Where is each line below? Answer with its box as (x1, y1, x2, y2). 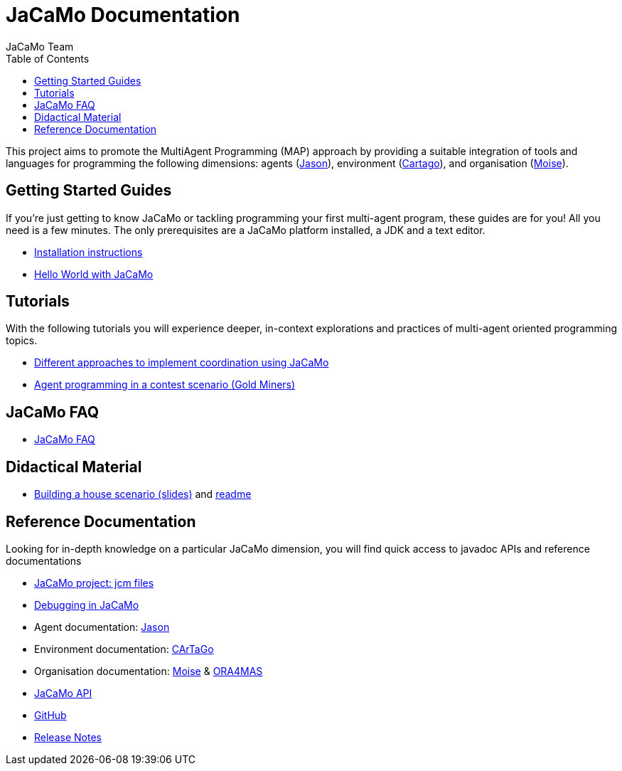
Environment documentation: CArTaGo (34, 642, 214, 655)
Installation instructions (34, 245, 143, 258)
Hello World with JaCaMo (34, 267, 154, 280)
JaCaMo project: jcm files (34, 576, 154, 589)
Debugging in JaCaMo (34, 598, 139, 611)
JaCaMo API (34, 686, 92, 699)
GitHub (34, 708, 67, 721)
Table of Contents (6, 52, 90, 65)
